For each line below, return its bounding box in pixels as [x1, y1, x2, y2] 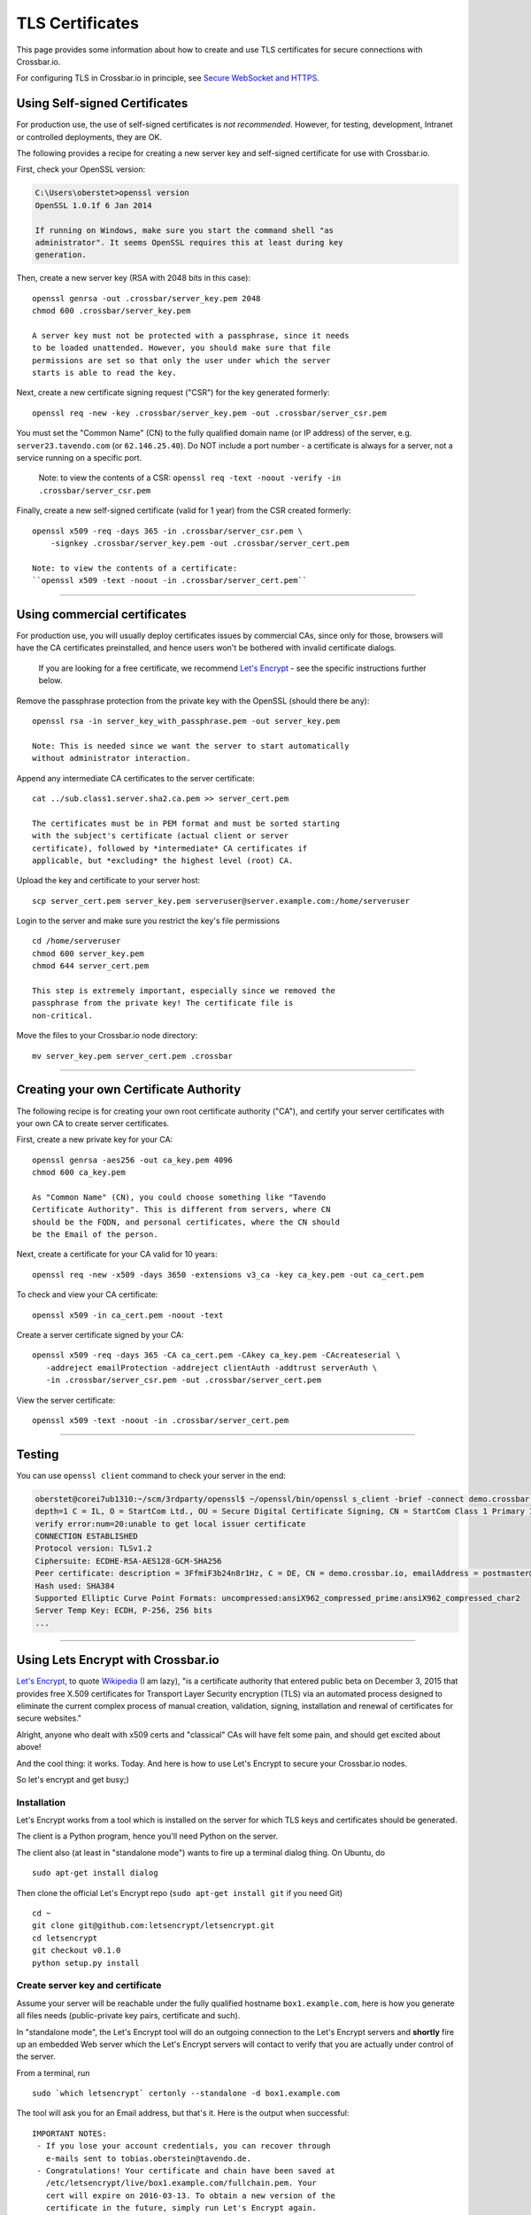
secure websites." [16, 1713, 82, 1723]
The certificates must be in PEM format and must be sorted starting [32, 818, 341, 828]
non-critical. [32, 1010, 93, 1021]
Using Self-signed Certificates [16, 96, 189, 111]
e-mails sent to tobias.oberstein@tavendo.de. [45, 2153, 252, 2164]
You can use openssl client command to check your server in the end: [16, 1470, 287, 1481]
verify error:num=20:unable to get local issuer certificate [35, 1519, 306, 1528]
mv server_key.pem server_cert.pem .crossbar [32, 1051, 234, 1061]
